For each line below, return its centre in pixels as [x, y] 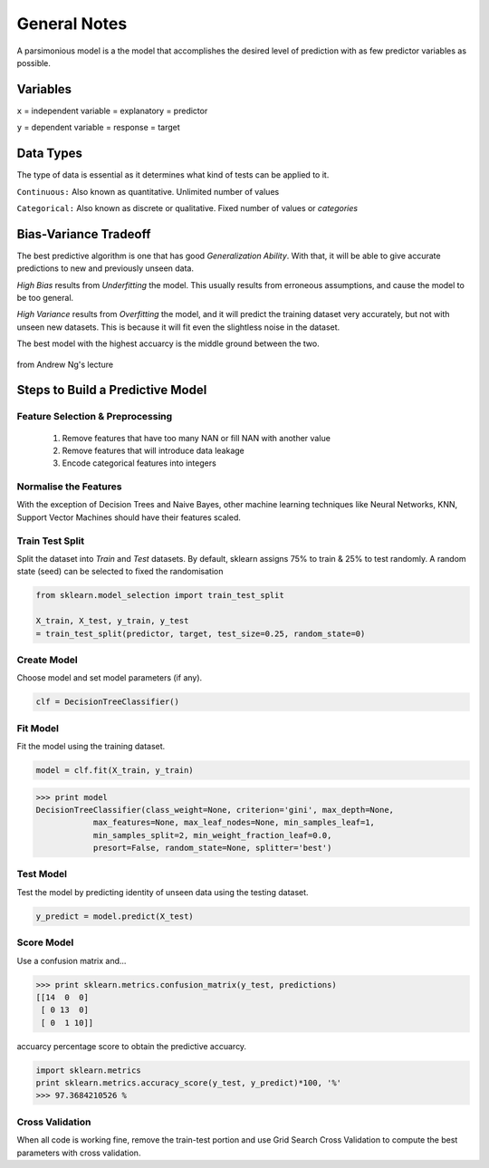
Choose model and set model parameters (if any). [110, 678]
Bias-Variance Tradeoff [84, 234]
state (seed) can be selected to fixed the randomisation [120, 572]
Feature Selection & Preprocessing [95, 417]
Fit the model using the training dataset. [91, 746]
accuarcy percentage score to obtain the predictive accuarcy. [132, 1046]
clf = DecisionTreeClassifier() [108, 702]
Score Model [45, 942]
